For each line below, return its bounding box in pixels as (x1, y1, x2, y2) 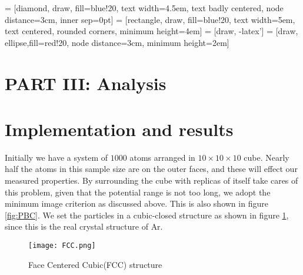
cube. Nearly (244, 151, 289, 163)
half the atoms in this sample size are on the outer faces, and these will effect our (5, 163, 298, 175)
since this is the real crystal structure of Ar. (5, 220, 163, 233)
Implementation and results (5, 117, 234, 141)
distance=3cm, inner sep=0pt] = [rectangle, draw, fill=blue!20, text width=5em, (5, 13, 295, 25)
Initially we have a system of (5, 151, 108, 163)
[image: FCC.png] (28, 241, 96, 250)
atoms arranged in (129, 151, 195, 163)
